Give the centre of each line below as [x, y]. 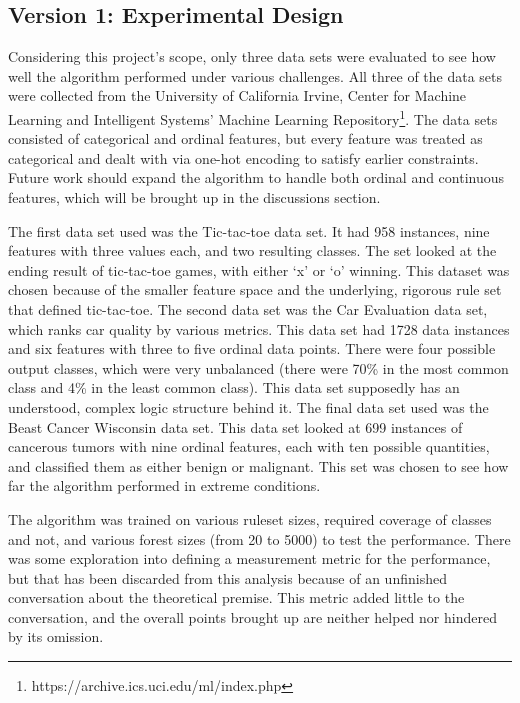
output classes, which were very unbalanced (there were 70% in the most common [258, 367]
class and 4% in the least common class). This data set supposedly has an [234, 387]
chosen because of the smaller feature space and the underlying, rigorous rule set [255, 289]
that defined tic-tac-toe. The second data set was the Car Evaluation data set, [248, 308]
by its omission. [56, 636]
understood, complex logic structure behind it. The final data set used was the [248, 406]
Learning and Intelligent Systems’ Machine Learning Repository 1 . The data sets [253, 117]
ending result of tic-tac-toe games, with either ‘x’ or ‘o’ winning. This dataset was [259, 269]
